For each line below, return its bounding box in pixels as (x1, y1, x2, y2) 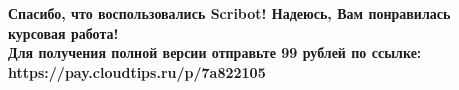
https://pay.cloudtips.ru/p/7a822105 (8, 61, 266, 82)
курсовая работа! (8, 22, 119, 43)
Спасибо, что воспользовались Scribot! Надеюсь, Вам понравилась (8, 3, 451, 23)
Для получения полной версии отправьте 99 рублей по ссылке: (8, 42, 422, 63)
